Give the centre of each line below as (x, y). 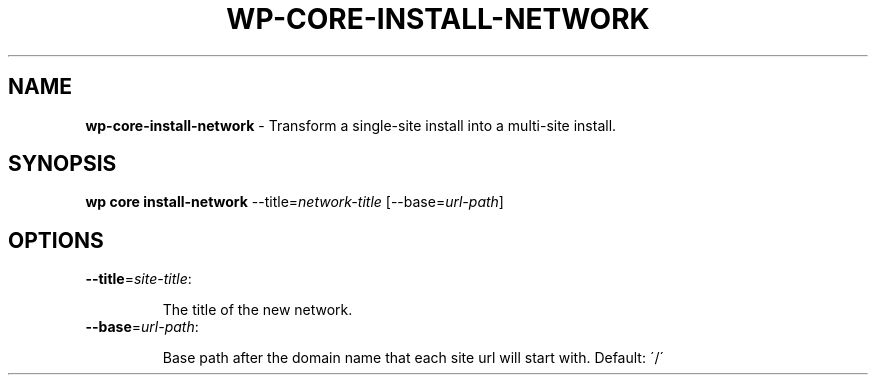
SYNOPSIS (62, 164)
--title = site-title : (138, 279)
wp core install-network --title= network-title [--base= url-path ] (294, 202)
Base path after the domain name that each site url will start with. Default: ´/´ (413, 358)
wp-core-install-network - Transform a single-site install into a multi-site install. (351, 125)
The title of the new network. (257, 310)
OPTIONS (56, 240)
